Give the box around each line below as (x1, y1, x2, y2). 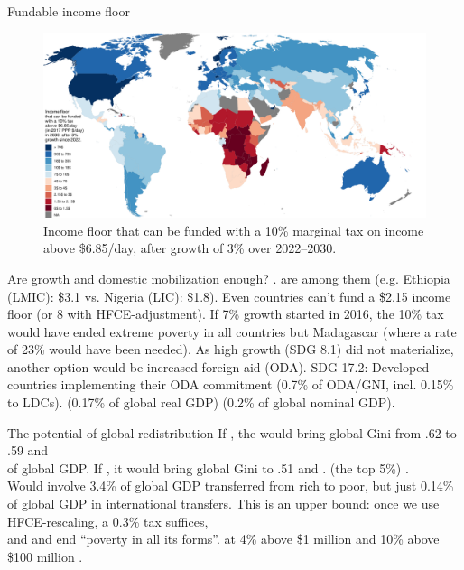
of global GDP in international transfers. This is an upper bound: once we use (7, 494, 440, 513)
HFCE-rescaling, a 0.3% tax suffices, (7, 511, 209, 530)
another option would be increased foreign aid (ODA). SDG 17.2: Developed (7, 357, 430, 376)
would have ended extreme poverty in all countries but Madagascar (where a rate (7, 322, 457, 341)
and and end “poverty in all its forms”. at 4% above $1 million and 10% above (7, 529, 440, 548)
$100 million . (7, 547, 83, 565)
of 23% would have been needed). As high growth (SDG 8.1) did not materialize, (7, 340, 454, 359)
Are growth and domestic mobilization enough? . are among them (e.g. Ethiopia (7, 268, 450, 287)
